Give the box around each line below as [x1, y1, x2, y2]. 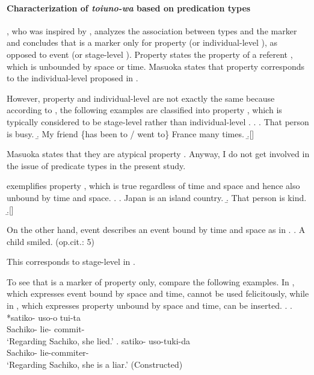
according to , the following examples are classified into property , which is [7, 104, 282, 116]
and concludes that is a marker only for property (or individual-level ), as [7, 36, 278, 49]
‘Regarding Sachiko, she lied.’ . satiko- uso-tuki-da [7, 334, 190, 347]
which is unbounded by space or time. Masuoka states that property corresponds [7, 60, 305, 72]
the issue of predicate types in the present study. [7, 159, 186, 172]
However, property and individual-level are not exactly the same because [7, 91, 275, 104]
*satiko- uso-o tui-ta [7, 311, 81, 323]
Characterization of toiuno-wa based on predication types [7, 1, 251, 14]
